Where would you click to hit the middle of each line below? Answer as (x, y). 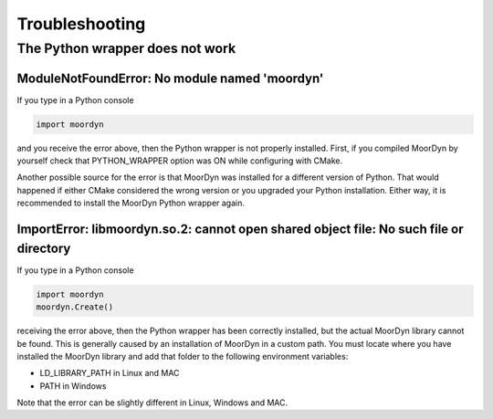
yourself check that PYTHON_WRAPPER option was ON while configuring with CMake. (180, 161)
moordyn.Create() (75, 307)
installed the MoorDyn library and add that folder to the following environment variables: (183, 356)
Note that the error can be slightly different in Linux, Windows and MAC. (152, 403)
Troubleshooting (81, 24)
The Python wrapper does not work (126, 48)
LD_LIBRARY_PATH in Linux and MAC (110, 373)
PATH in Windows (73, 386)
